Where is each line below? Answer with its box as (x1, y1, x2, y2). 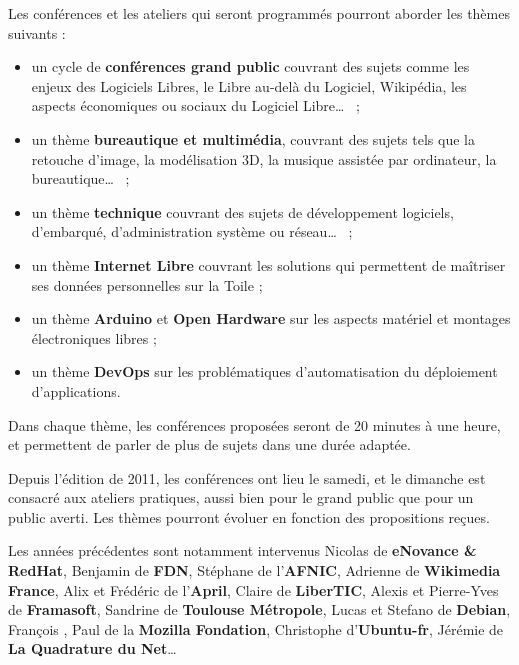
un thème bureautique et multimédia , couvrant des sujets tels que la (31, 128, 475, 149)
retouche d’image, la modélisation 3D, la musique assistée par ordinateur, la (31, 148, 497, 169)
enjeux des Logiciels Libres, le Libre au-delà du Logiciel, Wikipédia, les (31, 75, 467, 96)
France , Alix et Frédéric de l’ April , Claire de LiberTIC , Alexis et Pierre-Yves (8, 579, 499, 600)
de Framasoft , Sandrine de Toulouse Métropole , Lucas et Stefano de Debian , (8, 599, 511, 620)
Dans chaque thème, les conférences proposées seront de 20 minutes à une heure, (8, 414, 501, 435)
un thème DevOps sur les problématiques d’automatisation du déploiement (31, 361, 498, 382)
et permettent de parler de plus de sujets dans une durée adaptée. (8, 434, 411, 455)
